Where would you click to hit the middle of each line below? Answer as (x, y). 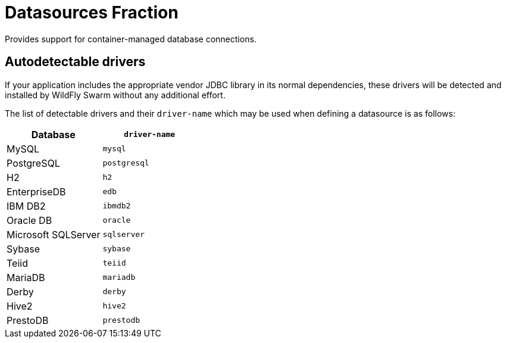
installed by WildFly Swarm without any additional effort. (115, 95)
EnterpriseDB (36, 191)
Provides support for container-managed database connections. (131, 39)
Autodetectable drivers (75, 62)
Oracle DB (29, 220)
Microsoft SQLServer (54, 234)
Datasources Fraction (92, 13)
